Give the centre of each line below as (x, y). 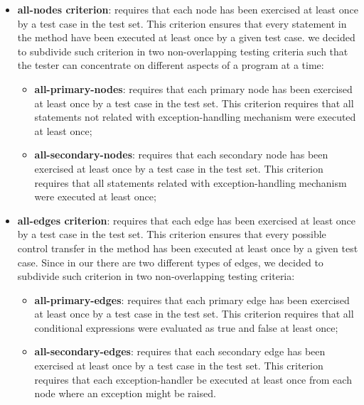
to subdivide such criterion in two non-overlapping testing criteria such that (183, 51)
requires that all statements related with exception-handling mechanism (191, 182)
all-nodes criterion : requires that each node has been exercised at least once (188, 9)
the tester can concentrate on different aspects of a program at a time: (171, 65)
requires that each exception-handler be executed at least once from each (193, 379)
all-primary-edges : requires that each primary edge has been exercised (192, 299)
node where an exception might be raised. (125, 393)
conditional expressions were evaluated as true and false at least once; (186, 327)
